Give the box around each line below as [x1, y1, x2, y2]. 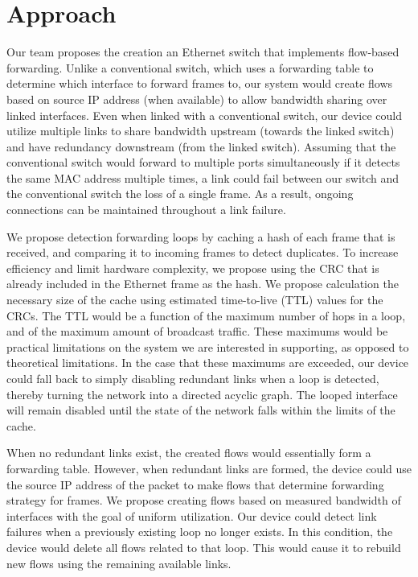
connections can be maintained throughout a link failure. [6, 201, 286, 218]
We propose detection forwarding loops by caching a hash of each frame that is [6, 228, 395, 245]
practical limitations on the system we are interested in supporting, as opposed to [6, 338, 409, 355]
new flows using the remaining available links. [6, 554, 232, 571]
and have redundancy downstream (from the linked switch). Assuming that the [6, 138, 396, 155]
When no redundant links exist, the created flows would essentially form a [6, 444, 371, 461]
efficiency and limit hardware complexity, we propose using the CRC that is [6, 259, 379, 276]
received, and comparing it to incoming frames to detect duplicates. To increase [6, 244, 399, 261]
